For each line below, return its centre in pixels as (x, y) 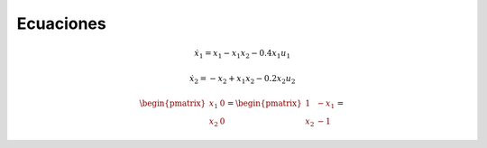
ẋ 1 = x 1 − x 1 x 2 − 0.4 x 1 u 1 (243, 54)
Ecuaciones (62, 23)
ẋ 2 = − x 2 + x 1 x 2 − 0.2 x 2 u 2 (243, 79)
